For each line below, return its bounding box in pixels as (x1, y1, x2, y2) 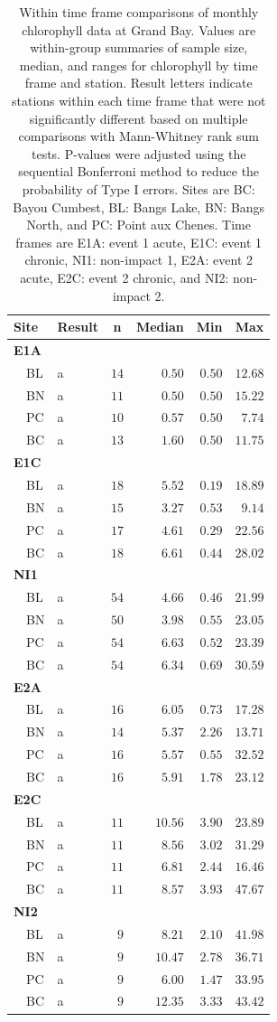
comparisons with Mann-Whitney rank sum (18, 127, 259, 145)
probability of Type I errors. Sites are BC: (22, 179, 255, 198)
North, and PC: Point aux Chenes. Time (26, 215, 251, 234)
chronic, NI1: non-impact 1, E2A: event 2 (24, 250, 253, 269)
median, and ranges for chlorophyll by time (19, 55, 258, 74)
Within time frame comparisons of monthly (19, 3, 259, 21)
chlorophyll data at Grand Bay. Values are (22, 20, 256, 39)
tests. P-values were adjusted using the (31, 144, 246, 163)
